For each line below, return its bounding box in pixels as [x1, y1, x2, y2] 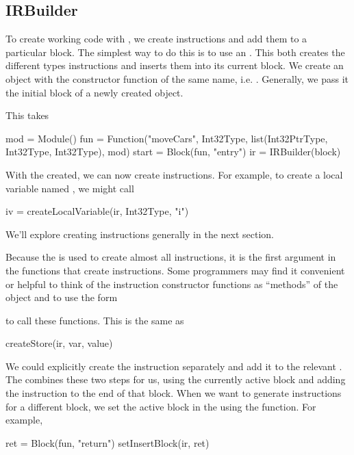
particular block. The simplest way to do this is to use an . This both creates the [5, 44, 345, 59]
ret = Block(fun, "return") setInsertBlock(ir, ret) [5, 435, 210, 450]
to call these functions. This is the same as [5, 313, 184, 327]
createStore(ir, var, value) [5, 336, 113, 350]
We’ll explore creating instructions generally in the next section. [5, 226, 275, 241]
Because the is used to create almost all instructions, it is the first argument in [5, 250, 336, 264]
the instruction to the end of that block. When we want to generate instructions [5, 386, 342, 400]
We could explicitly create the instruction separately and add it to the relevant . [5, 359, 342, 373]
